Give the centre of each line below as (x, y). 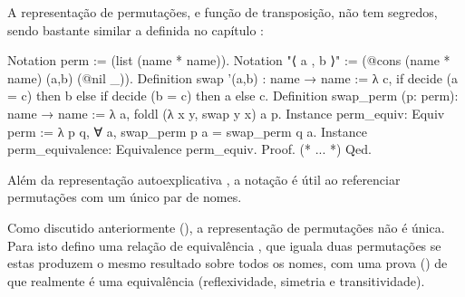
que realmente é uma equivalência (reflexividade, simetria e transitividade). (216, 280)
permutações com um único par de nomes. (125, 197)
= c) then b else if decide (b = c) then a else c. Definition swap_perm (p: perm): (233, 96)
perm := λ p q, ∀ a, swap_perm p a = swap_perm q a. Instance (188, 131)
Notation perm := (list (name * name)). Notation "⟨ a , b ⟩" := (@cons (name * (229, 60)
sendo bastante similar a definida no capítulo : (136, 29)
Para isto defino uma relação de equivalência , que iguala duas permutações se (224, 245)
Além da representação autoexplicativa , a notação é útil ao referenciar (204, 179)
